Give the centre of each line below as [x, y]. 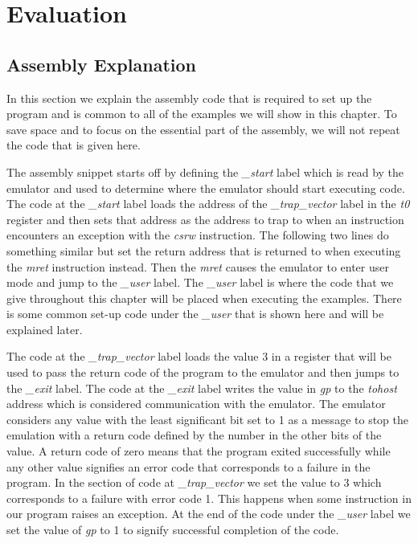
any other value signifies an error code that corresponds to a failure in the [189, 466]
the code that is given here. [74, 145]
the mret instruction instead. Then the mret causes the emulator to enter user [198, 266]
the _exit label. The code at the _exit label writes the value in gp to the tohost [202, 388]
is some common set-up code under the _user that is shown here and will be [195, 314]
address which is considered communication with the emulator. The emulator [196, 404]
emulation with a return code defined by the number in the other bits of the [194, 435]
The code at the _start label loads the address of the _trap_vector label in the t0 [208, 204]
